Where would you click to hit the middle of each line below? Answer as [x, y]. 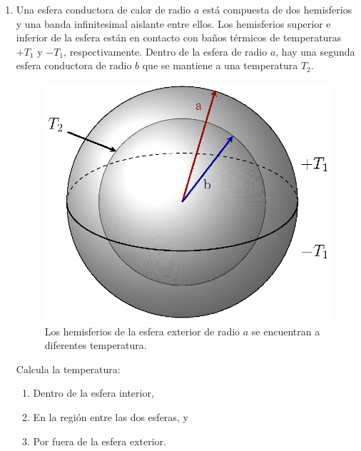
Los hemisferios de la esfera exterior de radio [142, 331]
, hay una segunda [315, 51]
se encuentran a [286, 331]
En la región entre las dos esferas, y [111, 416]
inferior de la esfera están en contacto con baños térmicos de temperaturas [179, 37]
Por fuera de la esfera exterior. [100, 441]
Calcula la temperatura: [68, 369]
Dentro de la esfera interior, [93, 393]
